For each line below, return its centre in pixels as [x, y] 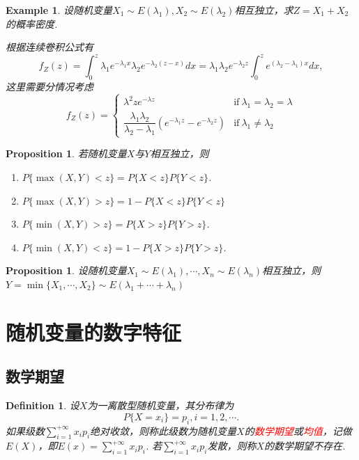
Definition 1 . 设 [43, 405]
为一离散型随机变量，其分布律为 [161, 405]
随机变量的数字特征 [94, 332]
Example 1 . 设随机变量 [59, 10]
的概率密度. [32, 23]
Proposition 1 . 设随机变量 [66, 270]
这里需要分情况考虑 [49, 87]
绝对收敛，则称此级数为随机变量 [163, 430]
